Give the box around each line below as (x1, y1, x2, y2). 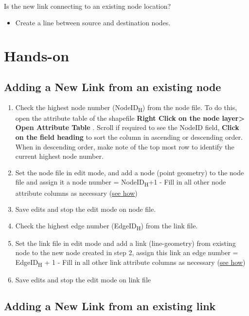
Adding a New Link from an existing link (4, 298, 216, 314)
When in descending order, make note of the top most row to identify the (15, 141, 234, 151)
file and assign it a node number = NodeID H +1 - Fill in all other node (15, 177, 226, 188)
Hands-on (4, 46, 70, 66)
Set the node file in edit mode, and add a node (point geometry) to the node (15, 167, 244, 177)
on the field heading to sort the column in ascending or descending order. (15, 132, 243, 142)
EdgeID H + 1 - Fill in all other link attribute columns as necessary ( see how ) (15, 257, 246, 268)
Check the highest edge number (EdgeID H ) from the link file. (15, 220, 198, 232)
